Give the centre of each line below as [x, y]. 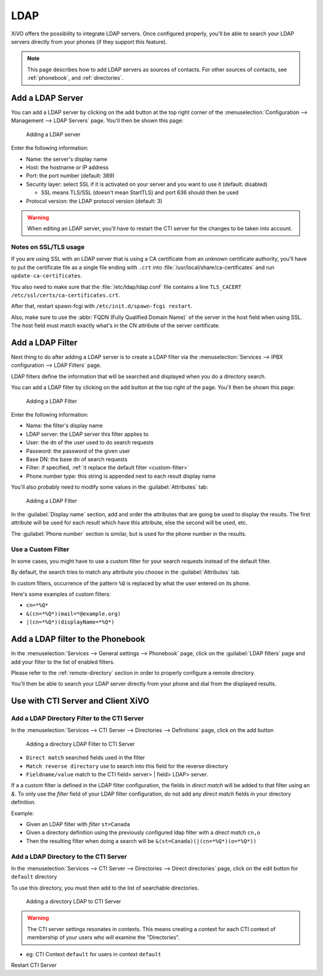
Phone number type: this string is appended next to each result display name [121, 476]
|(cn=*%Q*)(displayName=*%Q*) [70, 622]
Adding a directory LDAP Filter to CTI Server [80, 744]
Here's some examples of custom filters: [61, 594]
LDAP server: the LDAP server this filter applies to [87, 434]
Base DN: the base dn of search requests [77, 459]
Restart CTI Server [34, 965]
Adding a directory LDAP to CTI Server [74, 902]
